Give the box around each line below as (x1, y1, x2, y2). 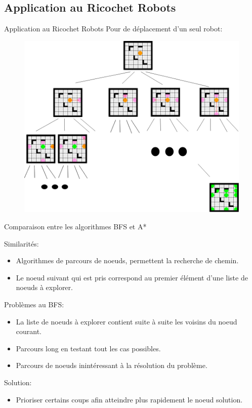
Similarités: (4, 238, 39, 249)
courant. (16, 326, 42, 337)
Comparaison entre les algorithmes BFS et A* (4, 221, 147, 232)
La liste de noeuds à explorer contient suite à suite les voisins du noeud (16, 316, 237, 327)
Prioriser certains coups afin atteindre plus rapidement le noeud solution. (16, 394, 243, 404)
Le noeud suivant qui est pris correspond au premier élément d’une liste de (16, 272, 248, 282)
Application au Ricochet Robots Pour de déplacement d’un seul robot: (4, 23, 223, 34)
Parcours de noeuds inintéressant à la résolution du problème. (16, 360, 207, 371)
